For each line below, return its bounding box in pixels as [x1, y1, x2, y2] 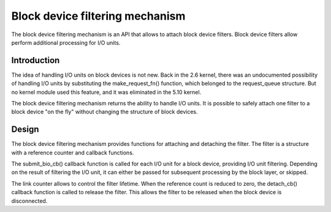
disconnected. [11, 197, 48, 205]
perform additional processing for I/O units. [11, 39, 121, 46]
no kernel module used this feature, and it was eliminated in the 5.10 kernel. [11, 88, 202, 96]
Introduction [11, 55, 60, 66]
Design [11, 124, 39, 135]
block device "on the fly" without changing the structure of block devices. [11, 108, 198, 116]
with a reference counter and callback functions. [11, 149, 134, 156]
